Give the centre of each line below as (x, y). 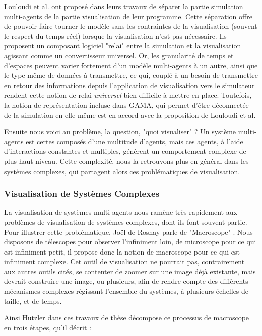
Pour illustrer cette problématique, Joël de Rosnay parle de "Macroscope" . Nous (128, 232)
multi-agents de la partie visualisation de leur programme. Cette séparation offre (128, 16)
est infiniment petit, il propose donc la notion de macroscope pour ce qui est (122, 251)
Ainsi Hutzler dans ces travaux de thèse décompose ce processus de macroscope (127, 318)
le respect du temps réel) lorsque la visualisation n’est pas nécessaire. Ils (115, 35)
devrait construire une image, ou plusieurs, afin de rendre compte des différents (126, 281)
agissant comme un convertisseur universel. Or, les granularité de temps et (119, 55)
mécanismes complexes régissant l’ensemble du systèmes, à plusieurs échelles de (126, 291)
